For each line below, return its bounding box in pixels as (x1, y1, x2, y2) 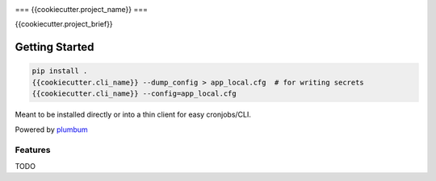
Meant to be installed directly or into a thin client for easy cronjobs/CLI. (15, 109, 252, 120)
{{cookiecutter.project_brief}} (15, 19, 113, 29)
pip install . (31, 67, 88, 76)
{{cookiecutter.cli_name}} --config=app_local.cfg (31, 89, 237, 98)
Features (15, 145, 51, 156)
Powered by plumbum (15, 125, 88, 134)
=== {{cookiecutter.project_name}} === (15, 5, 149, 14)
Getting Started (15, 40, 94, 54)
